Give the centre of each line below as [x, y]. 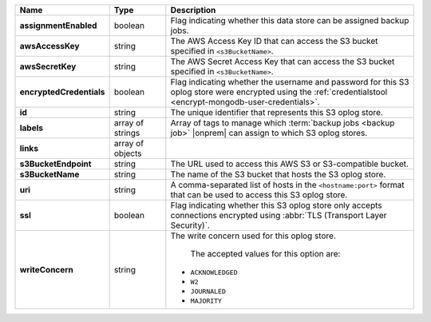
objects [128, 153]
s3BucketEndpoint [55, 164]
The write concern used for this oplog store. [253, 236]
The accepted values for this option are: [265, 254]
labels [32, 128]
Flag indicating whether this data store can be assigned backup [290, 20]
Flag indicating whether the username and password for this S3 [290, 82]
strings [127, 133]
